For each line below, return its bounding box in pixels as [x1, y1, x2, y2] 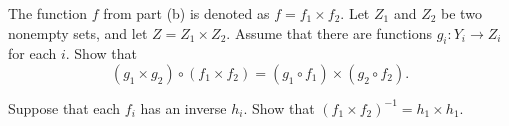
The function [8, 3, 87, 23]
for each [8, 43, 57, 64]
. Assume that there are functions [226, 22, 432, 43]
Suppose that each [8, 97, 121, 118]
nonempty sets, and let [8, 22, 148, 43]
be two [441, 3, 482, 23]
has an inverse [140, 97, 227, 118]
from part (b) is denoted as [103, 3, 270, 23]
